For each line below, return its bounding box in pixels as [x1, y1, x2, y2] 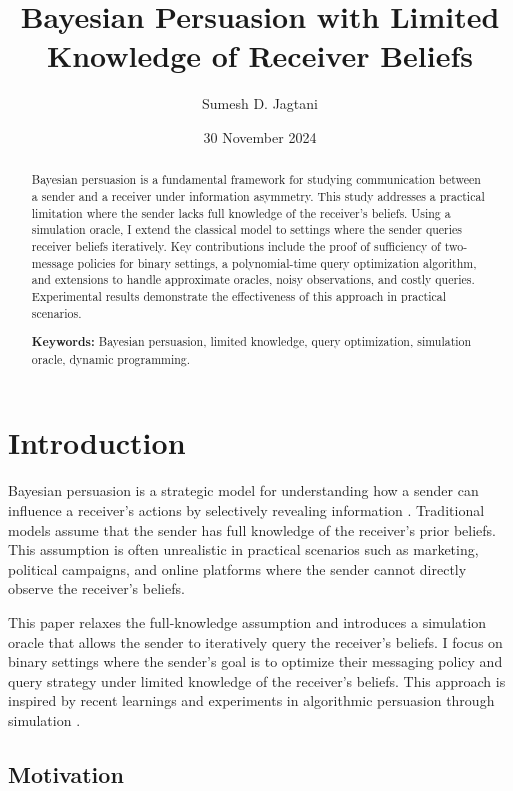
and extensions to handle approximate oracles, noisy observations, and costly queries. [31, 271, 475, 288]
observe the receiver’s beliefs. [8, 578, 185, 599]
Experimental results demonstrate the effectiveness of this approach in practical [31, 287, 447, 304]
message [31, 254, 74, 271]
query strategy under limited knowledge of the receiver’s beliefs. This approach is [8, 670, 506, 691]
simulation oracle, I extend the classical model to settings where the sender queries [31, 221, 463, 238]
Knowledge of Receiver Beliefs [47, 35, 473, 76]
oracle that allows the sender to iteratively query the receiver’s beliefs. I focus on [8, 631, 503, 652]
